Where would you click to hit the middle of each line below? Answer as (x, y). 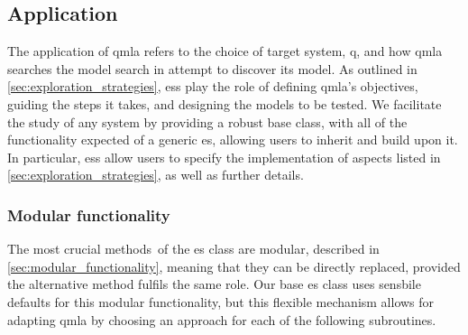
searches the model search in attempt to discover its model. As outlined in (212, 68)
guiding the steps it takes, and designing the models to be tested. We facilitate (225, 103)
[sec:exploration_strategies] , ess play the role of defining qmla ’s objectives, (213, 86)
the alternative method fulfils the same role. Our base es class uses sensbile (214, 284)
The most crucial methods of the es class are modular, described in (193, 249)
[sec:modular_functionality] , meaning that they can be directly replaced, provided (234, 266)
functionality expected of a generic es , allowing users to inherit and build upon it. (233, 140)
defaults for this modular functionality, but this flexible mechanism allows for (221, 301)
